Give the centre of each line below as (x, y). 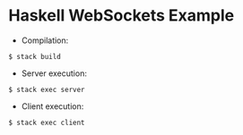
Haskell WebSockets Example (121, 16)
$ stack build (35, 56)
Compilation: (45, 40)
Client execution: (52, 106)
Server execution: (54, 73)
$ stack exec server (47, 89)
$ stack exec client (47, 122)
